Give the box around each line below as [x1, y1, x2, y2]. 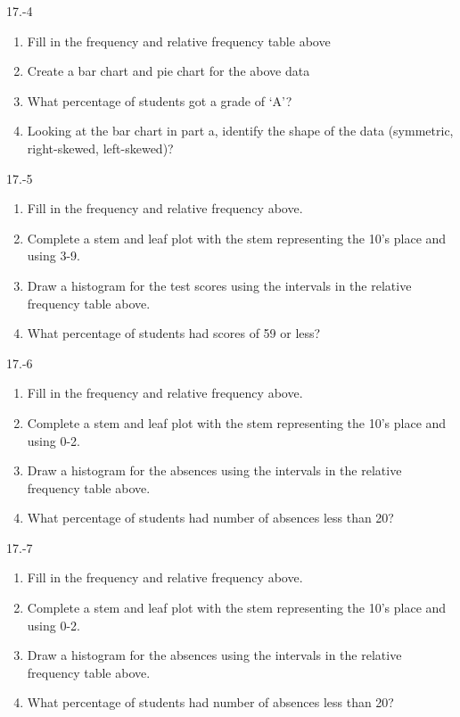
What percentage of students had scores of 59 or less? [27, 324, 321, 342]
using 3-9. [27, 246, 80, 265]
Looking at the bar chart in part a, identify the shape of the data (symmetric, [27, 121, 454, 140]
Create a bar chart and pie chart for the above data [27, 62, 310, 80]
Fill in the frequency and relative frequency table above [27, 31, 331, 50]
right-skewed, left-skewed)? [27, 138, 174, 157]
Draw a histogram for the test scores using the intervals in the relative [27, 276, 412, 294]
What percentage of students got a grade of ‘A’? [27, 91, 292, 110]
